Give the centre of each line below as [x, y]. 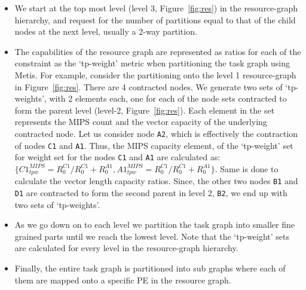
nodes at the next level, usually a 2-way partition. [106, 31]
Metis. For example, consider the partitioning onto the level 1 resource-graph [155, 74]
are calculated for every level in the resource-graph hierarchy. [126, 248]
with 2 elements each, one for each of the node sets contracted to [168, 98]
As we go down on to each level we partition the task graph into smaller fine [154, 225]
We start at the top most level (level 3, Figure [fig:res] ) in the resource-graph [156, 8]
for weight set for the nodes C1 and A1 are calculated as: [117, 157]
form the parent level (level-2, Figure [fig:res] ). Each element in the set [145, 110]
